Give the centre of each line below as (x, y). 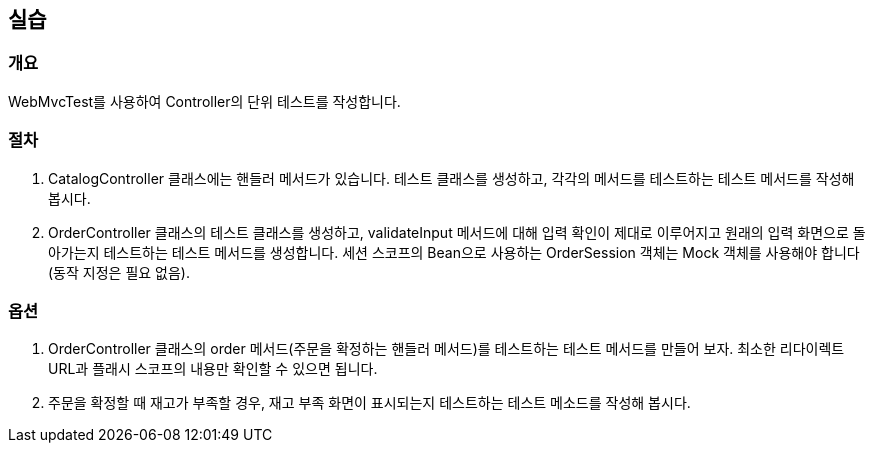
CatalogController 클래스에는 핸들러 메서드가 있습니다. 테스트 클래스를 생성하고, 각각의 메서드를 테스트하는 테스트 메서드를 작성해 (451, 178)
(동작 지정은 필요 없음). (119, 272)
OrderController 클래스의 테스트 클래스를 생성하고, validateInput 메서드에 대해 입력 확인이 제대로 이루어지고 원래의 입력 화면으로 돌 (457, 232)
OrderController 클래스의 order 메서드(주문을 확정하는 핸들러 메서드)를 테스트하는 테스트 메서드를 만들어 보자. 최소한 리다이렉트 (446, 349)
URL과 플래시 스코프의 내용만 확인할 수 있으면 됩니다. (213, 369)
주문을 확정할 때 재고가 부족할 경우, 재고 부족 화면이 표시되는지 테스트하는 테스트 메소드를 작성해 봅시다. (369, 403)
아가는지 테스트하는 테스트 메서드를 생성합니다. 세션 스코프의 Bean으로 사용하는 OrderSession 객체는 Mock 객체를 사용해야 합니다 (454, 252)
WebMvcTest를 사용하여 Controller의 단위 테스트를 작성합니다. (204, 101)
